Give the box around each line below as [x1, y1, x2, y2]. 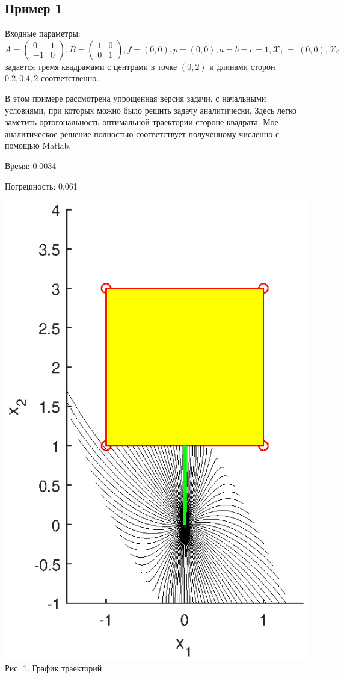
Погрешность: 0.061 [5, 179, 78, 192]
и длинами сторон [209, 60, 275, 72]
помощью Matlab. [5, 139, 72, 152]
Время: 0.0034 [5, 159, 57, 171]
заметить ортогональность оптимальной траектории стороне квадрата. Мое [5, 116, 278, 128]
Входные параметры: [5, 27, 81, 40]
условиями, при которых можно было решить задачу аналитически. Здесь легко [5, 103, 297, 116]
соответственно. [40, 72, 99, 84]
